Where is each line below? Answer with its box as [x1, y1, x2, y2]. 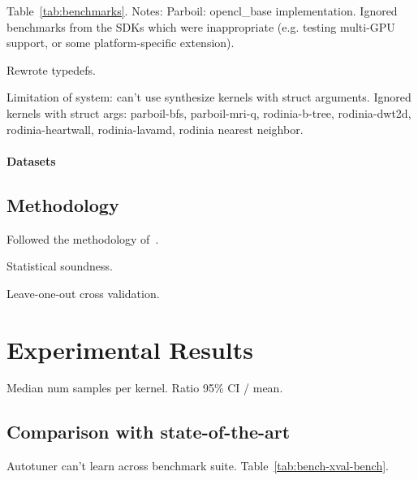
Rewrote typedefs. [6, 61, 96, 78]
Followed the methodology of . [6, 230, 159, 247]
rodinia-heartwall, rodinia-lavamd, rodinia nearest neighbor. [6, 120, 304, 137]
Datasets [6, 152, 56, 169]
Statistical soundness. [6, 257, 113, 275]
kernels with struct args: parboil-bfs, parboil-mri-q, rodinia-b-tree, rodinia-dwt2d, [6, 104, 412, 121]
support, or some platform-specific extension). [6, 34, 235, 51]
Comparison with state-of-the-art [6, 419, 291, 444]
